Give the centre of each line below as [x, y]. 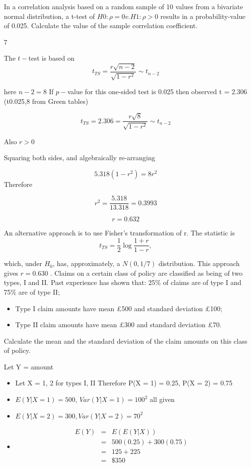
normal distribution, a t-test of [50, 16]
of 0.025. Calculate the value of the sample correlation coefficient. [101, 25]
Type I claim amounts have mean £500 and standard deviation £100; [119, 308]
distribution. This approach [199, 263]
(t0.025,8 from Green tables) [46, 101]
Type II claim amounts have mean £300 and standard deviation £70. [118, 325]
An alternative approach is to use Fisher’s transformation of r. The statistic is [119, 233]
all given [162, 399]
